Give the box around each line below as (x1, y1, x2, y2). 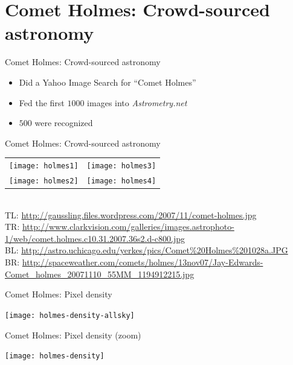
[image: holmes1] (9, 162, 79, 171)
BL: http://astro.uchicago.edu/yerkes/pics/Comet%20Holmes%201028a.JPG (5, 244, 288, 256)
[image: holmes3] (86, 162, 156, 171)
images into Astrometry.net (87, 96, 187, 109)
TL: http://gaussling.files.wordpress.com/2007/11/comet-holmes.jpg (5, 208, 257, 221)
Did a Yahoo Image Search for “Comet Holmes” (19, 75, 196, 88)
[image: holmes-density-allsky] (5, 311, 135, 320)
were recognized (34, 116, 93, 129)
